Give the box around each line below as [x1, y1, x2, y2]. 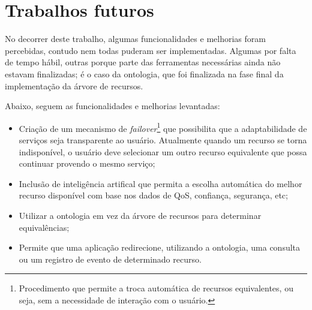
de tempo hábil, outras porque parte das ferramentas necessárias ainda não [5, 56, 281, 68]
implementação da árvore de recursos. [5, 79, 143, 92]
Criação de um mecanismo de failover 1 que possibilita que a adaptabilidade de [19, 120, 307, 134]
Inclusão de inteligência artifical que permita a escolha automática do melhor [19, 177, 302, 189]
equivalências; [19, 221, 70, 233]
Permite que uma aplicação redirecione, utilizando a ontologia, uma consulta [19, 241, 301, 254]
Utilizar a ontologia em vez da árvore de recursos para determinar [19, 209, 262, 221]
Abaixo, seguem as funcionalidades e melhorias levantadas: [5, 100, 220, 112]
